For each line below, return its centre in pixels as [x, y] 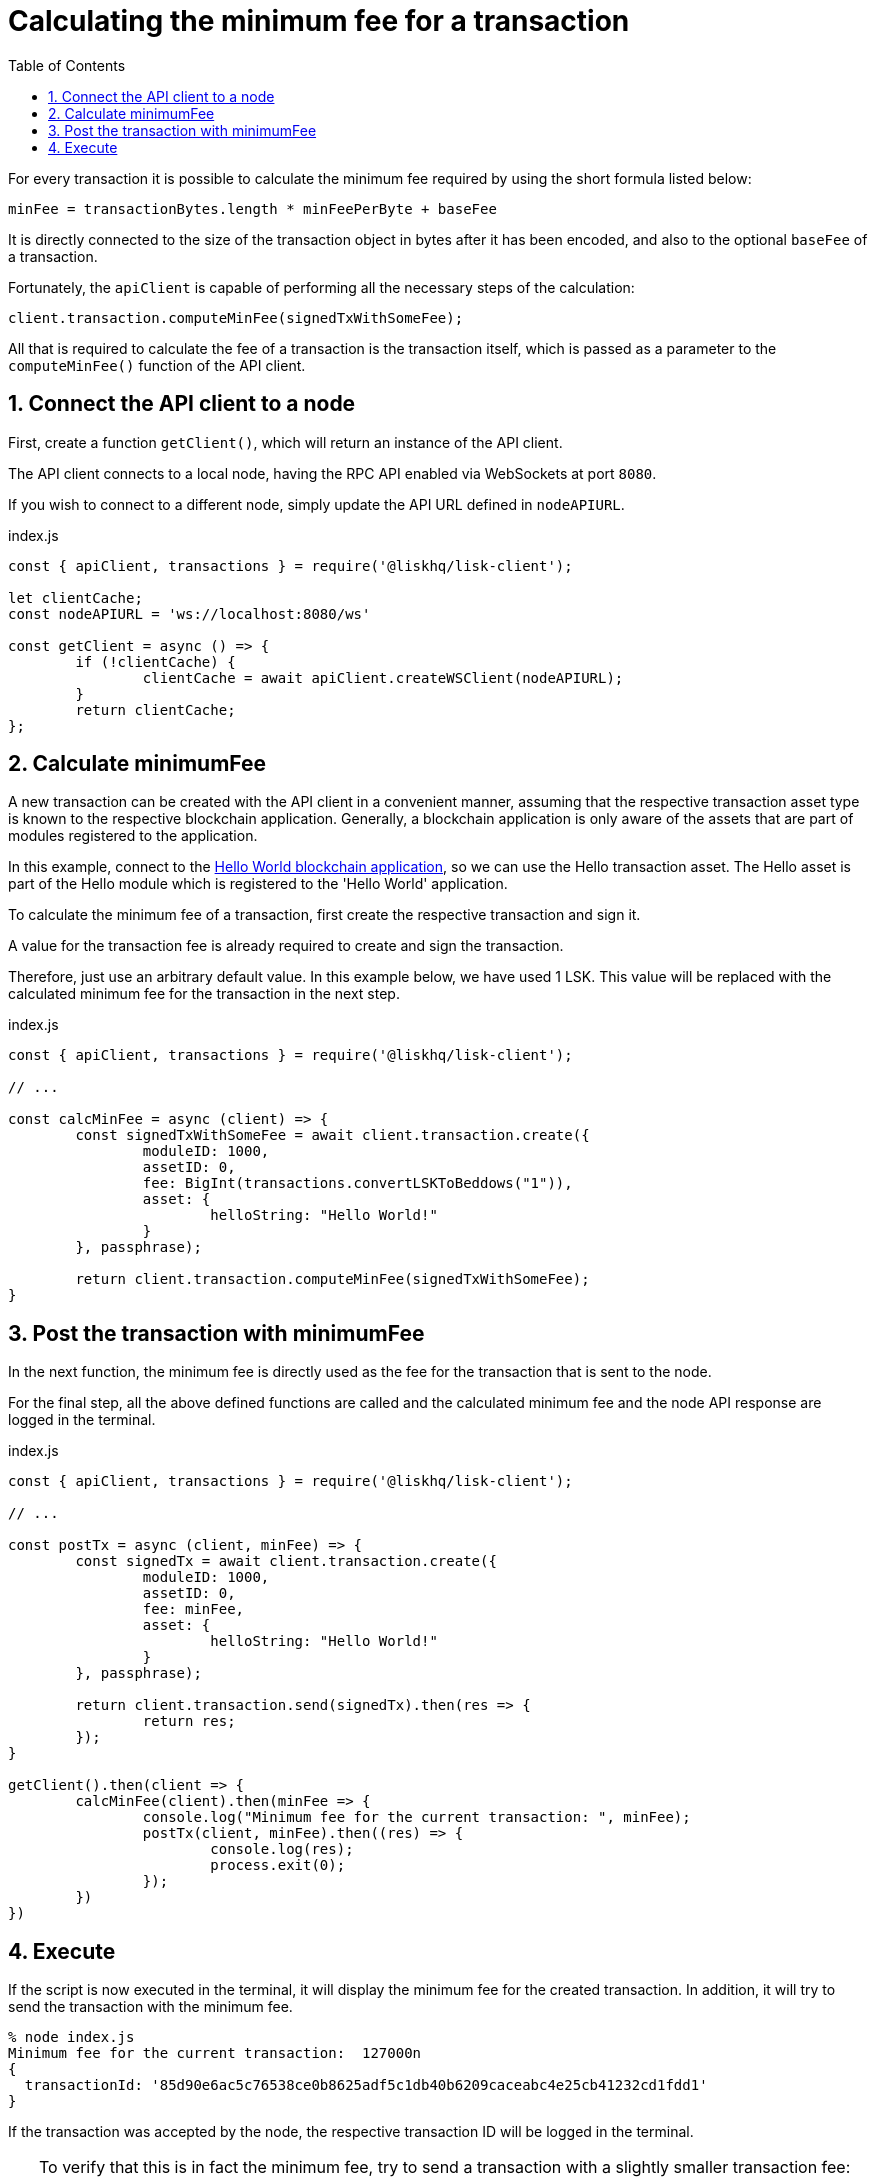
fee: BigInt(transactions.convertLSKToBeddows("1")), [357, 1183]
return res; [189, 1721]
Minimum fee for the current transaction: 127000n [215, 2053]
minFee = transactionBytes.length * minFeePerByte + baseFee [252, 208]
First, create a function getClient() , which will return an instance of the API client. [285, 442]
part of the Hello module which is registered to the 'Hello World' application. [258, 884]
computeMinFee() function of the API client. [157, 365]
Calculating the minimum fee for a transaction [319, 21]
